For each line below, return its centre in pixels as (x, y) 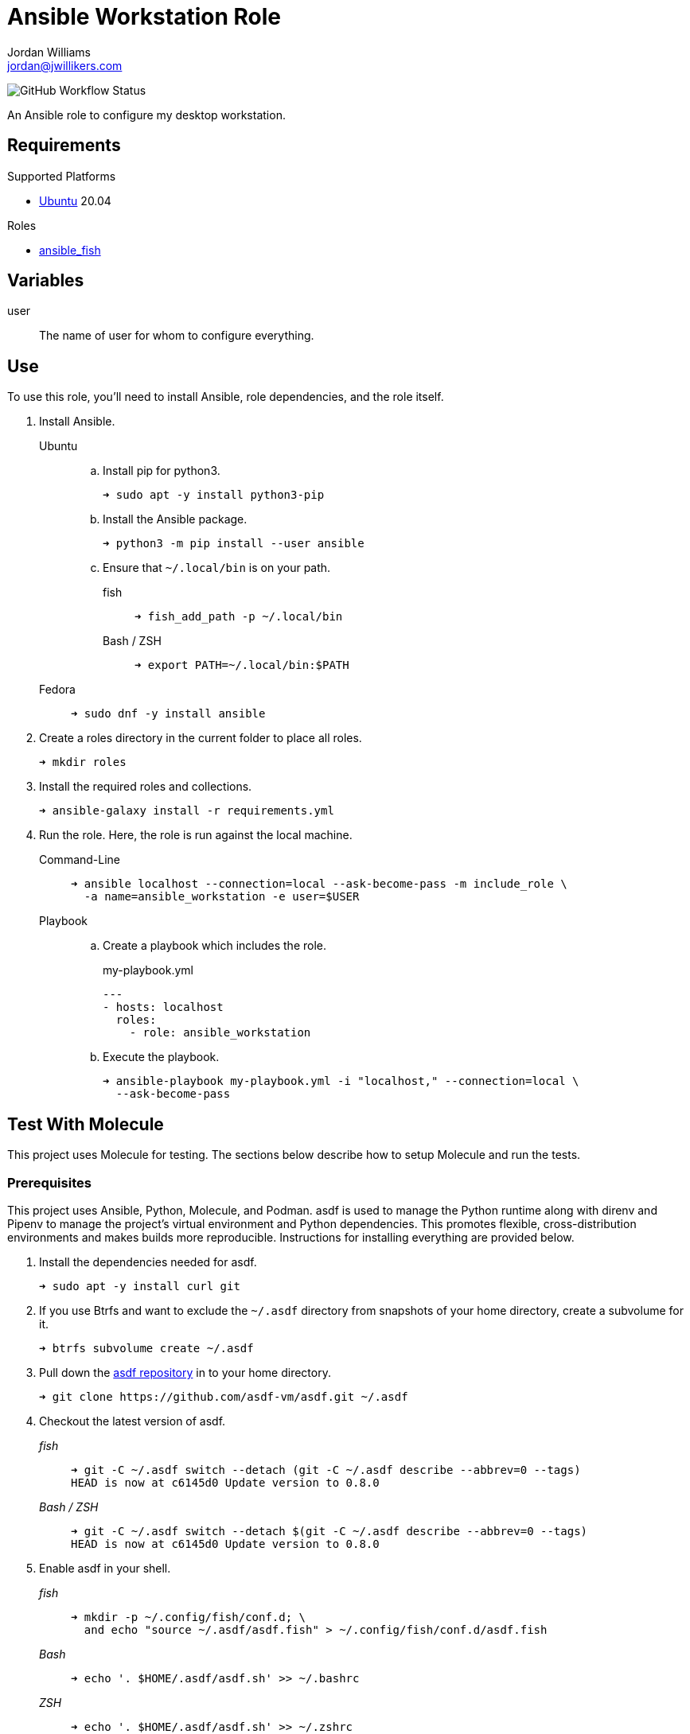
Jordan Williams (49, 52)
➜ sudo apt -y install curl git (140, 1286)
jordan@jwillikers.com (65, 65)
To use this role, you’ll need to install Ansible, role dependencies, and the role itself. (226, 397)
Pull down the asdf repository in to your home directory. (185, 1372)
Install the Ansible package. (175, 519)
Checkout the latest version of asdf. (133, 1421)
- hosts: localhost (163, 1007)
